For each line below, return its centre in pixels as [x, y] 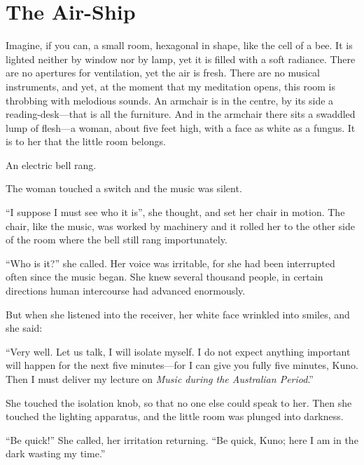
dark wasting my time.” [56, 453]
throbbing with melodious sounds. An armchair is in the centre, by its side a [170, 100]
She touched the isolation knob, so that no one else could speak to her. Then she [179, 402]
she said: [24, 328]
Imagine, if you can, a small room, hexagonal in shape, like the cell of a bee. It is [179, 45]
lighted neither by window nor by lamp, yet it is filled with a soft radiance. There [181, 59]
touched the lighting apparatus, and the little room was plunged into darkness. [175, 416]
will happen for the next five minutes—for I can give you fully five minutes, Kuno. [182, 365]
